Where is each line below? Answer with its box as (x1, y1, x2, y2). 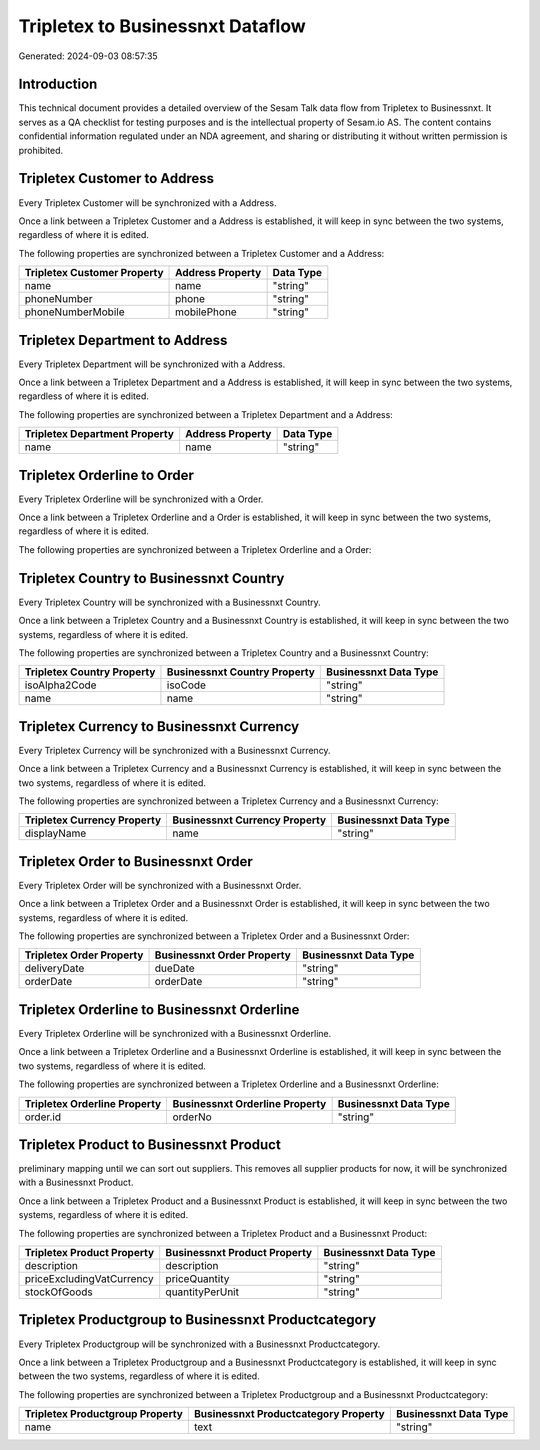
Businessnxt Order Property (154, 948, 292, 962)
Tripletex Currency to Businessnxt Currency (18, 718, 300, 735)
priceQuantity (165, 1272, 230, 1286)
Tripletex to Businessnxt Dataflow (18, 15, 306, 37)
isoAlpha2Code (24, 678, 97, 692)
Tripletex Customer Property (24, 266, 164, 280)
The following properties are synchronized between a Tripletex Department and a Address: (18, 408, 394, 420)
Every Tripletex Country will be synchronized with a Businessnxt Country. (18, 596, 321, 608)
